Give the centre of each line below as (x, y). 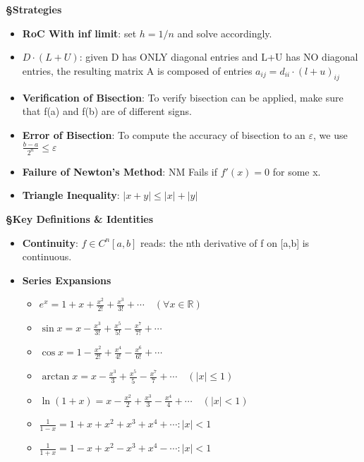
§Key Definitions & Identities (80, 218)
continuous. (47, 256)
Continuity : (50, 242)
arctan (56, 377)
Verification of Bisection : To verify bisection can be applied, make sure (183, 97)
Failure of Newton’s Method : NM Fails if (120, 171)
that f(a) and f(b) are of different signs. (107, 111)
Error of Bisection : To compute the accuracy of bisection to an (164, 134)
